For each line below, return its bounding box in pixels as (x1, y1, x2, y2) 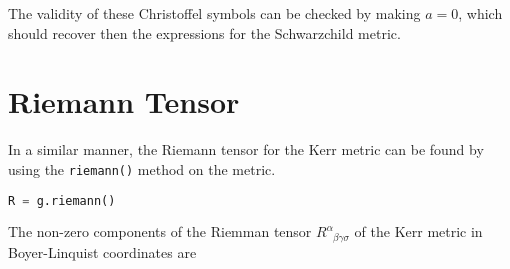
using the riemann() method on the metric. (8, 158, 276, 179)
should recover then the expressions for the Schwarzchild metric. (8, 22, 401, 43)
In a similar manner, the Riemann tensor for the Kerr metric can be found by (8, 139, 484, 160)
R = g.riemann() (8, 193, 116, 208)
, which (458, 3, 503, 23)
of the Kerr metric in (354, 221, 483, 242)
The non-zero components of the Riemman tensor (8, 221, 312, 242)
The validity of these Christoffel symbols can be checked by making (8, 3, 421, 23)
